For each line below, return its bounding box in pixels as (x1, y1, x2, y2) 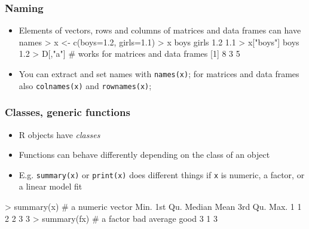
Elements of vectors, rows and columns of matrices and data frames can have (19, 24, 301, 36)
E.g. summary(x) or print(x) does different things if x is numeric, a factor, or (19, 168, 305, 181)
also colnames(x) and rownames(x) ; (19, 79, 152, 91)
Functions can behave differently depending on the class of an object (19, 148, 270, 161)
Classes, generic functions (5, 105, 130, 120)
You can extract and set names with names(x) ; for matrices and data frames (19, 68, 299, 80)
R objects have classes (19, 128, 100, 141)
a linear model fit (19, 180, 82, 193)
